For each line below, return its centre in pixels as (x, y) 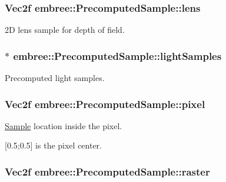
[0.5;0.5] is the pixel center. (54, 145)
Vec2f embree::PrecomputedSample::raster (107, 171)
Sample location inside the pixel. (64, 125)
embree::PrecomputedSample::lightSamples (117, 55)
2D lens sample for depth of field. (65, 30)
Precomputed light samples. (55, 78)
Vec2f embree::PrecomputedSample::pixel (105, 104)
